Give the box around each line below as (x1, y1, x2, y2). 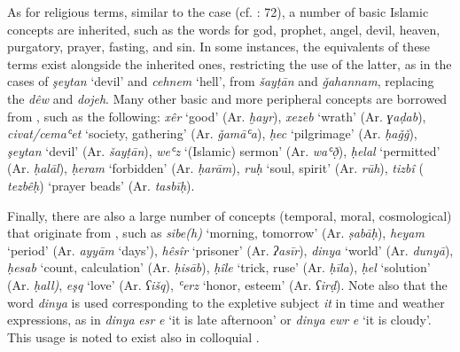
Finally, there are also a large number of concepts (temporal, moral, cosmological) (7, 206, 452, 224)
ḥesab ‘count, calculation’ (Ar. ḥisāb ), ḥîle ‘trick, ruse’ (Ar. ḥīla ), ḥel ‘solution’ (7, 258, 431, 277)
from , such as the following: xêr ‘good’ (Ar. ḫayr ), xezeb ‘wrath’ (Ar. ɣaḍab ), (7, 106, 426, 125)
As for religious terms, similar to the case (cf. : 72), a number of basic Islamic (7, 3, 429, 20)
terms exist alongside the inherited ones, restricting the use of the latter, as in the (7, 54, 452, 73)
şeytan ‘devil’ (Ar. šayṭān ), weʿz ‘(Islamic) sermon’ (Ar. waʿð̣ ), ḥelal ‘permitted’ (7, 141, 441, 160)
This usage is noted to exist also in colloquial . (7, 327, 260, 346)
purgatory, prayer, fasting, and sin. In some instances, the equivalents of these (7, 37, 431, 56)
